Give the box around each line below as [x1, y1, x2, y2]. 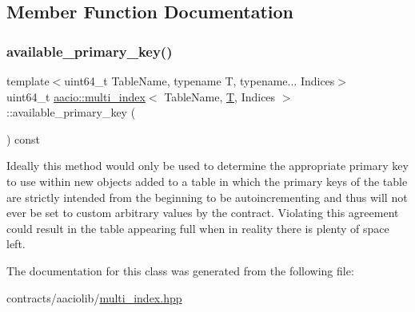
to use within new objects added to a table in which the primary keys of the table [6, 172, 408, 189]
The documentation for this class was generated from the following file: [6, 262, 354, 278]
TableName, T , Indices [164, 88, 276, 105]
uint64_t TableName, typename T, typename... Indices [64, 73, 335, 89]
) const [6, 130, 41, 147]
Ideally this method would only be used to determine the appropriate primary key [6, 157, 409, 174]
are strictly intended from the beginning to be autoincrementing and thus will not [6, 188, 408, 205]
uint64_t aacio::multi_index [6, 88, 146, 105]
